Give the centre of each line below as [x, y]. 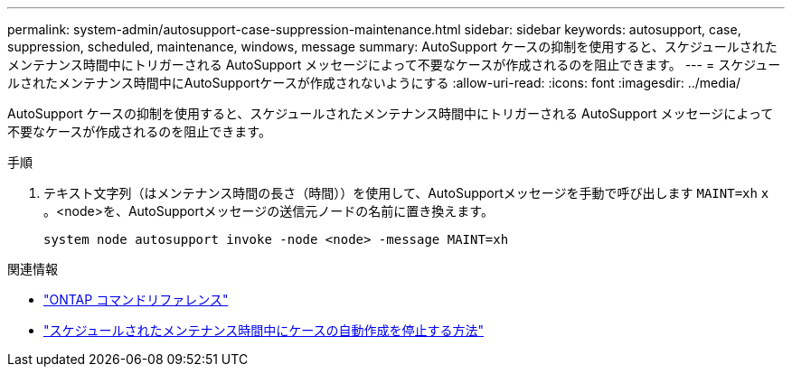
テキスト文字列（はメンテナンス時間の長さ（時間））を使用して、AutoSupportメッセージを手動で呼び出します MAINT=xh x [406, 193]
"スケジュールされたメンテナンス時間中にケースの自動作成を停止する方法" [264, 330]
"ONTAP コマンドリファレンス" [136, 299]
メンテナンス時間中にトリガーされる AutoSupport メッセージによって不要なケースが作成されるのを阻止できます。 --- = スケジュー [394, 65]
